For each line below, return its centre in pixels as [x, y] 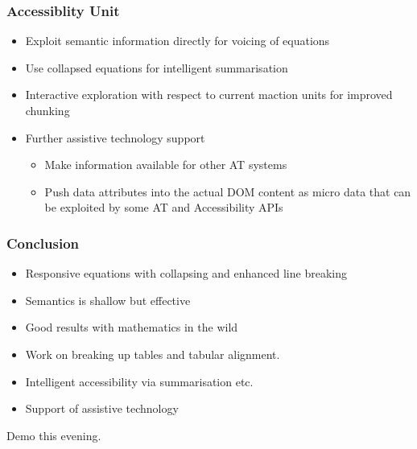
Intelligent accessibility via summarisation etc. [139, 381]
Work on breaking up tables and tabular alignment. [153, 354]
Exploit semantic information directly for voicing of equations [178, 41]
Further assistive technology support [115, 137]
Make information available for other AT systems [166, 165]
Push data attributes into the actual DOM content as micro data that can [228, 191]
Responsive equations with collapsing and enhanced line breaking [186, 273]
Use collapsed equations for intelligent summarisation [157, 67]
